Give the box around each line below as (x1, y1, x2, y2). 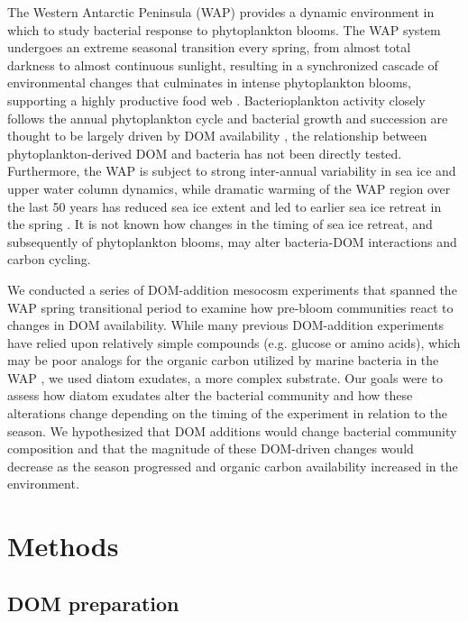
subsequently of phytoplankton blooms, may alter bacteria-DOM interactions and (7, 232, 457, 251)
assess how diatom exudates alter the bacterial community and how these (7, 386, 413, 405)
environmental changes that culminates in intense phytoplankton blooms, (7, 73, 411, 92)
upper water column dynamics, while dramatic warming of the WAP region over (7, 178, 451, 197)
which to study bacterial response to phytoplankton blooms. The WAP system (7, 20, 441, 39)
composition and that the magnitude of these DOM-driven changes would (7, 439, 414, 458)
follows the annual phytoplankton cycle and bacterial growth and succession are (7, 108, 448, 127)
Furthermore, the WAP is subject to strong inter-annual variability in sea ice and (7, 161, 456, 180)
